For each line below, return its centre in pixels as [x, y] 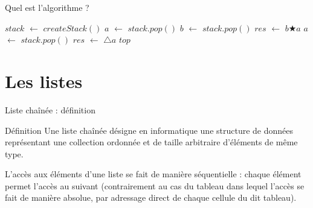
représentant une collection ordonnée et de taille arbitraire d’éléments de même [151, 142]
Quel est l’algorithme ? [47, 7]
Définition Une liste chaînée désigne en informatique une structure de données [149, 130]
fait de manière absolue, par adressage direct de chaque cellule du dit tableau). [151, 197]
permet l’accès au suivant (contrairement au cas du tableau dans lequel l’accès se [155, 185]
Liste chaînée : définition [50, 109]
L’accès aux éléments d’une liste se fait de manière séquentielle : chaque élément [153, 174]
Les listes [44, 80]
